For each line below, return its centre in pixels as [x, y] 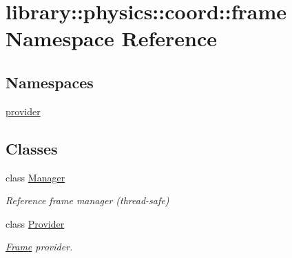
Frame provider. [39, 247]
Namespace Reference [111, 38]
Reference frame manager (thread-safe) [87, 200]
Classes [32, 148]
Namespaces [50, 82]
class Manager [35, 177]
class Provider [35, 223]
